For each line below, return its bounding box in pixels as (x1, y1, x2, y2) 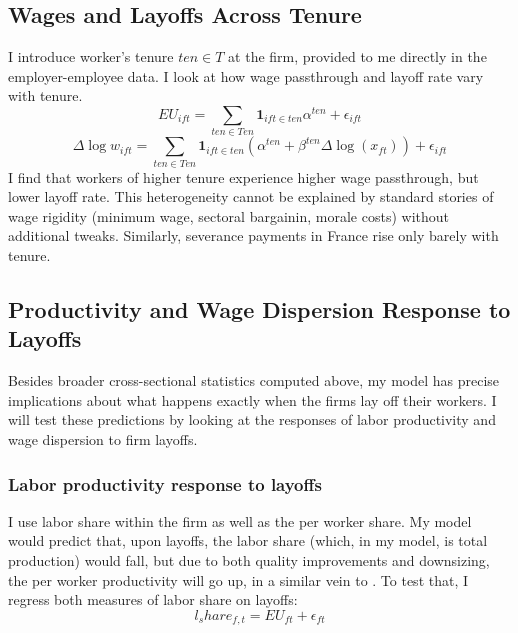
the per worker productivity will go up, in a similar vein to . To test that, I (8, 569, 469, 590)
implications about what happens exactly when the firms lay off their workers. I (8, 389, 497, 410)
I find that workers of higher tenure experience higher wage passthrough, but (8, 166, 479, 187)
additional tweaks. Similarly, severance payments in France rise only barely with (8, 225, 499, 246)
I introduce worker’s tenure (8, 46, 174, 67)
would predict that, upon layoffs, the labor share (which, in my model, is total (8, 530, 488, 551)
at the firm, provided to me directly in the (228, 46, 487, 67)
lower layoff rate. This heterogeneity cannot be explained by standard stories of (8, 186, 494, 207)
